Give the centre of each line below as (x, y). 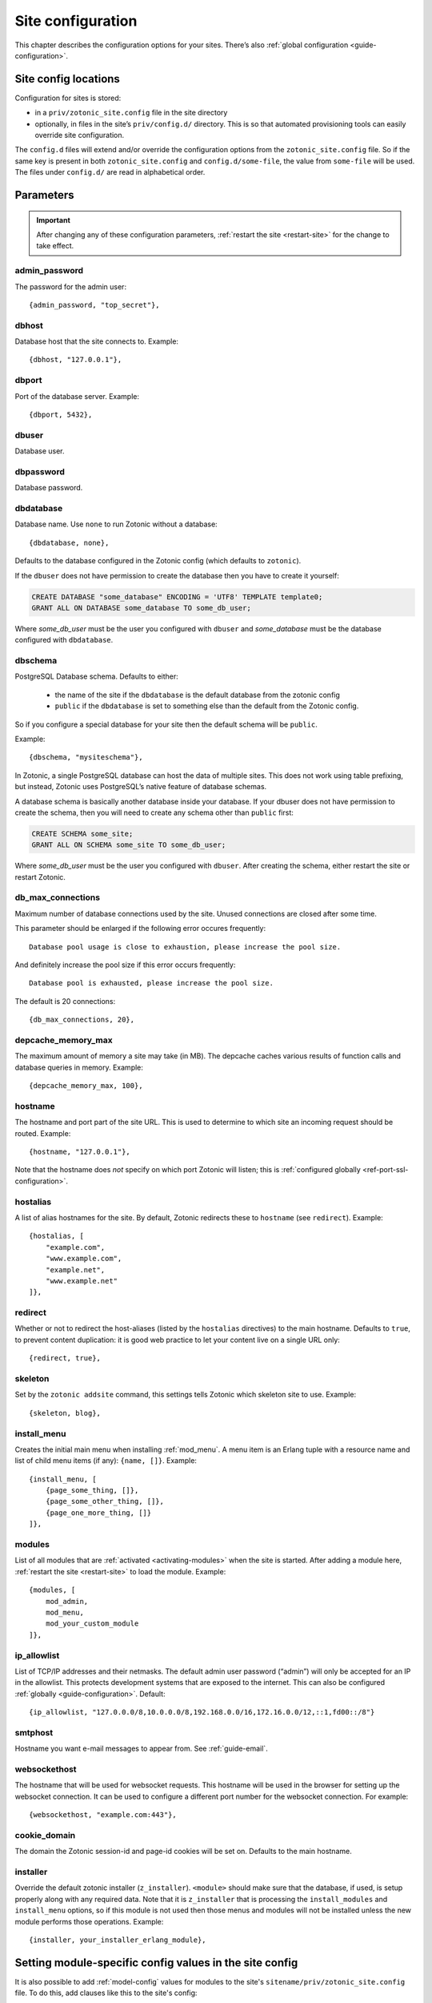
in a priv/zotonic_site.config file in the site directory (131, 113)
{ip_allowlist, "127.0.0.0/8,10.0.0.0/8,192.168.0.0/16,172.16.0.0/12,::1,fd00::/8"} (202, 1712)
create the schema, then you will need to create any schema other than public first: (154, 812)
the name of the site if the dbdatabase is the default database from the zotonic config (197, 695)
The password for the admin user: (71, 286)
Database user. (40, 451)
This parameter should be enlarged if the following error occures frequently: (140, 929)
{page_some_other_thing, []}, (104, 1501)
